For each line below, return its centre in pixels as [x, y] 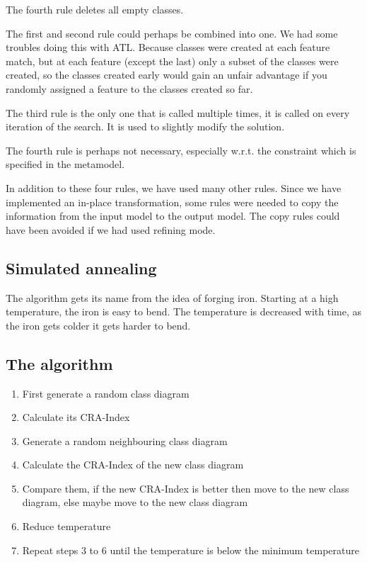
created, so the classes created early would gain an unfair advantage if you [167, 75]
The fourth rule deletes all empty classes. [95, 9]
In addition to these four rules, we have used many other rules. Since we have [174, 187]
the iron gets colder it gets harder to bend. [98, 325]
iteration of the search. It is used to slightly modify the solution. [145, 127]
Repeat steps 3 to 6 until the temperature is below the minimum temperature [191, 550]
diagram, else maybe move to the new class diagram [135, 502]
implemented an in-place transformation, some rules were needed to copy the [172, 202]
